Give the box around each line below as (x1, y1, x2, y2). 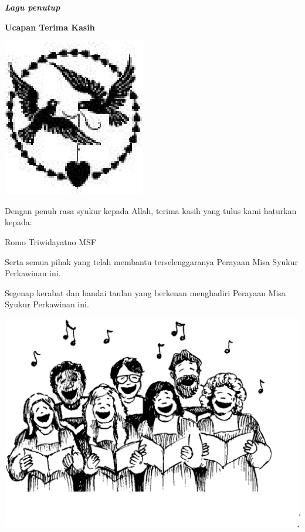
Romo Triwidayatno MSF (5, 235, 97, 248)
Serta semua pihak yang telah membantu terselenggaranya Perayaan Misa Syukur (5, 255, 298, 267)
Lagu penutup (5, 1, 60, 13)
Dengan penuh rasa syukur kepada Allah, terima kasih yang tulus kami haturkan (5, 204, 297, 216)
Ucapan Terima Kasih (5, 21, 95, 33)
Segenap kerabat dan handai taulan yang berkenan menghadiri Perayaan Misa (5, 286, 286, 299)
